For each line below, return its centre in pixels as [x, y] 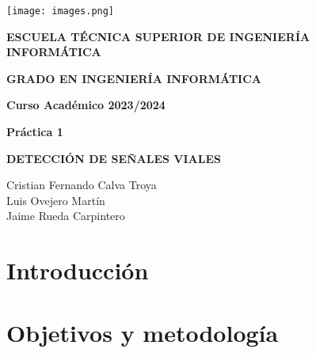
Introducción [78, 270]
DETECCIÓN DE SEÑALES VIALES [114, 158]
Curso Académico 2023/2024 [86, 105]
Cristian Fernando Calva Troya [82, 185]
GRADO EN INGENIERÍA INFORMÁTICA [134, 78]
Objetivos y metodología [143, 332]
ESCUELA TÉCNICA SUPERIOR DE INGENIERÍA [158, 36]
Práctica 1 [35, 132]
